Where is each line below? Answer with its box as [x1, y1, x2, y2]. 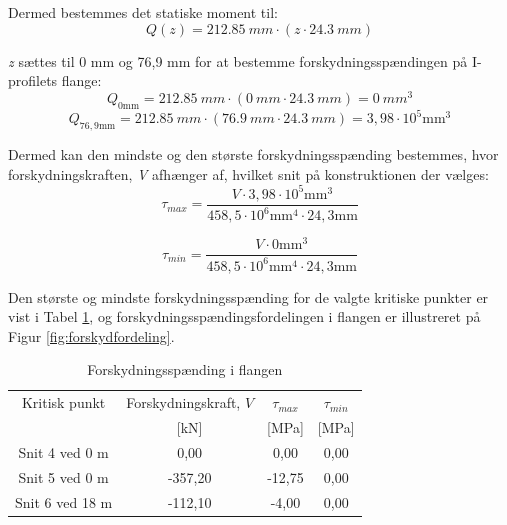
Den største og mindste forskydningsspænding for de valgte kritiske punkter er [8, 286, 489, 307]
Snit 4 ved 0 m [18, 441, 109, 462]
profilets [8, 70, 58, 91]
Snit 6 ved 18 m [15, 491, 113, 512]
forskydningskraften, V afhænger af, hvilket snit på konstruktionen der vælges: [8, 163, 489, 184]
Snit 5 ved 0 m [18, 466, 109, 487]
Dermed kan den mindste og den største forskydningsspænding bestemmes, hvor [8, 143, 499, 164]
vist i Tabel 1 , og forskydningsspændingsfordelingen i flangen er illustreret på [8, 306, 481, 327]
